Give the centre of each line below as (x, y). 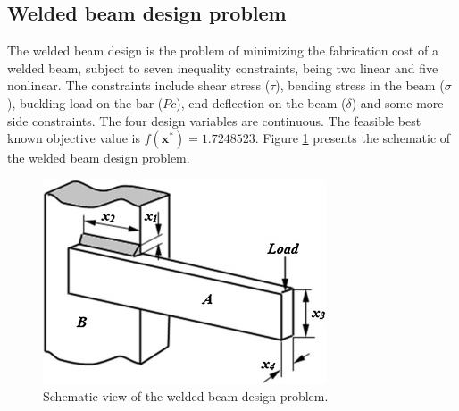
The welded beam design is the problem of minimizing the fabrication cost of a (223, 50)
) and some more (397, 102)
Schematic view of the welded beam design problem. (186, 396)
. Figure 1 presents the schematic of (353, 138)
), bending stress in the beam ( (360, 85)
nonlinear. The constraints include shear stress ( (139, 85)
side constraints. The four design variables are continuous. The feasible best (214, 120)
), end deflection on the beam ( (261, 102)
